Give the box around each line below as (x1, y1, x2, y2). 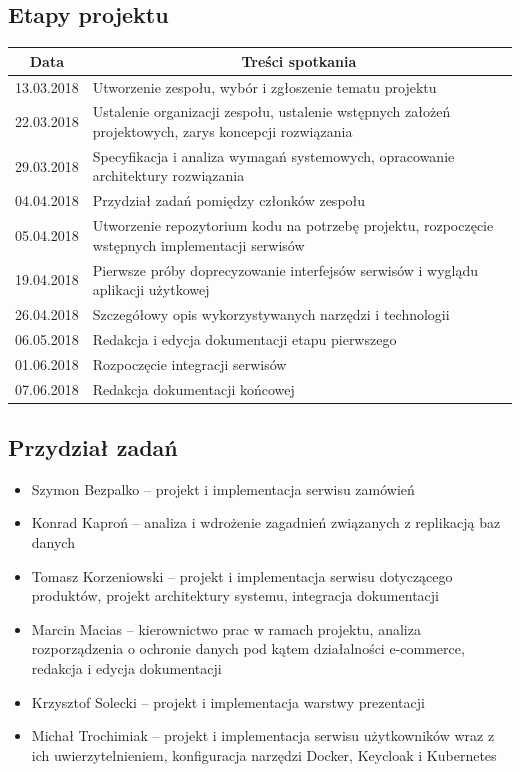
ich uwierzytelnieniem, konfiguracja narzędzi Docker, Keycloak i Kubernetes (31, 744, 497, 765)
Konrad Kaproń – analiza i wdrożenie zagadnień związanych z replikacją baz (31, 512, 501, 533)
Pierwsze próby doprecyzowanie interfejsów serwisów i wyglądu (92, 259, 479, 280)
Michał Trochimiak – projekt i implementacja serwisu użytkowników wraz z (31, 725, 495, 746)
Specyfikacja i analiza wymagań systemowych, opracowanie (92, 145, 455, 166)
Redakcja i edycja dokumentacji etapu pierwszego (92, 328, 397, 349)
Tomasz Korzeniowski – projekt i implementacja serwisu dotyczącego (31, 565, 453, 586)
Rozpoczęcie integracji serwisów (92, 353, 287, 374)
